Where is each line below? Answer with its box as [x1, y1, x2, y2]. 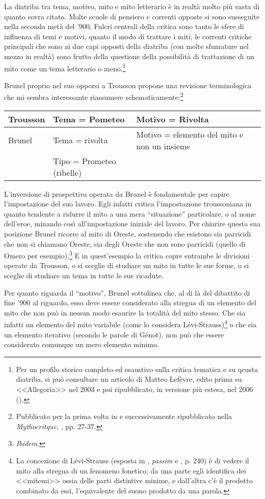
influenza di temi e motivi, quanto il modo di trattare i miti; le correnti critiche [4, 31, 252, 41]
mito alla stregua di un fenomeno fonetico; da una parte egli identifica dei [16, 465, 246, 476]
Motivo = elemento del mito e [136, 128, 244, 140]
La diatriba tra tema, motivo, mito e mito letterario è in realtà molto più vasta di [4, 1, 259, 11]
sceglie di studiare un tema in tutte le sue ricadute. [4, 270, 164, 281]
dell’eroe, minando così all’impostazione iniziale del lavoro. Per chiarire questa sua [4, 218, 261, 229]
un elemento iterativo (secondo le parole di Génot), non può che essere [4, 329, 224, 339]
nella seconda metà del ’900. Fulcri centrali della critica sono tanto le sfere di [4, 21, 244, 32]
